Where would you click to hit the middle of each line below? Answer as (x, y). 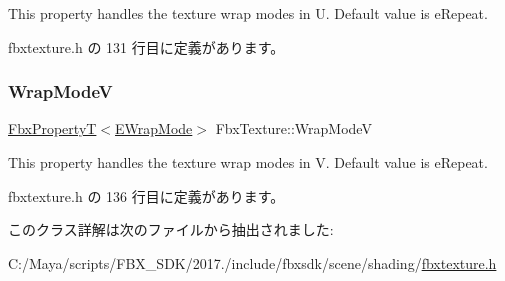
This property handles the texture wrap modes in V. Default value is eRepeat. (248, 162)
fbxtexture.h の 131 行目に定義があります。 (146, 46)
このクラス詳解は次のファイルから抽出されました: (171, 229)
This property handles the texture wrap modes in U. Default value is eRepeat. (248, 13)
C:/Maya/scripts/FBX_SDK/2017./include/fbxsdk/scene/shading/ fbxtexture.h (252, 262)
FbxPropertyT (52, 128)
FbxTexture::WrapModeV (293, 128)
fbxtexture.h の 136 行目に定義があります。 (146, 195)
